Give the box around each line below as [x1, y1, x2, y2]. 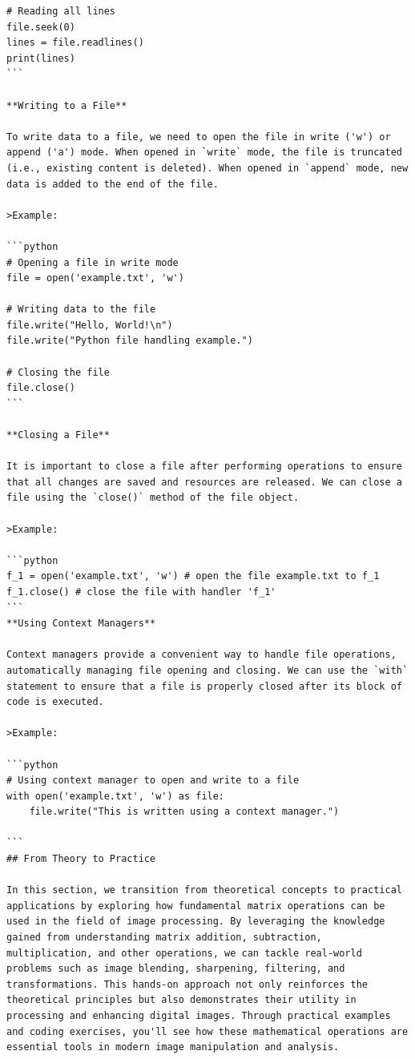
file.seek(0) [6, 21, 75, 33]
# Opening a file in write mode [6, 256, 179, 268]
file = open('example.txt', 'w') [6, 272, 184, 284]
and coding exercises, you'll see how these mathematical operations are [6, 1025, 409, 1037]
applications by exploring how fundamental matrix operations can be [6, 900, 385, 912]
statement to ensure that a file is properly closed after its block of [6, 680, 402, 692]
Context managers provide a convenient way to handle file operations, [6, 649, 397, 661]
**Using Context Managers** [6, 618, 156, 630]
